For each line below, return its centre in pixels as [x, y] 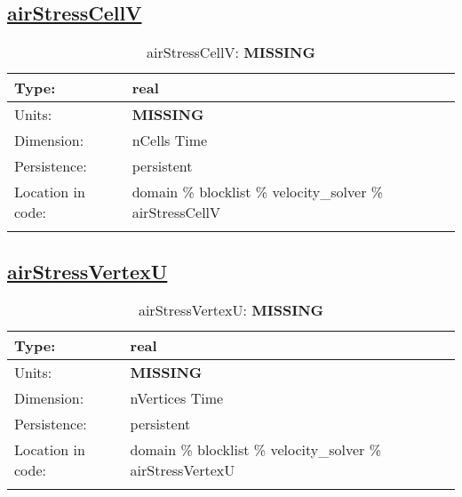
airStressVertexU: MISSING [231, 310]
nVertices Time [177, 398]
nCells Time [170, 140]
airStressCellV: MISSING [231, 52]
